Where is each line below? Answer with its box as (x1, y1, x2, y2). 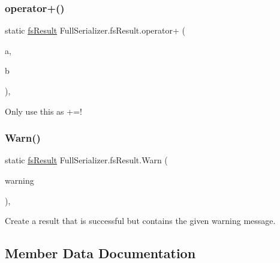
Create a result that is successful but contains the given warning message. (5, 214, 276, 227)
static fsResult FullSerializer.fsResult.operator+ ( (5, 24, 186, 37)
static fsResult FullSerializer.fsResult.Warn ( (5, 154, 168, 166)
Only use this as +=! (5, 104, 82, 117)
